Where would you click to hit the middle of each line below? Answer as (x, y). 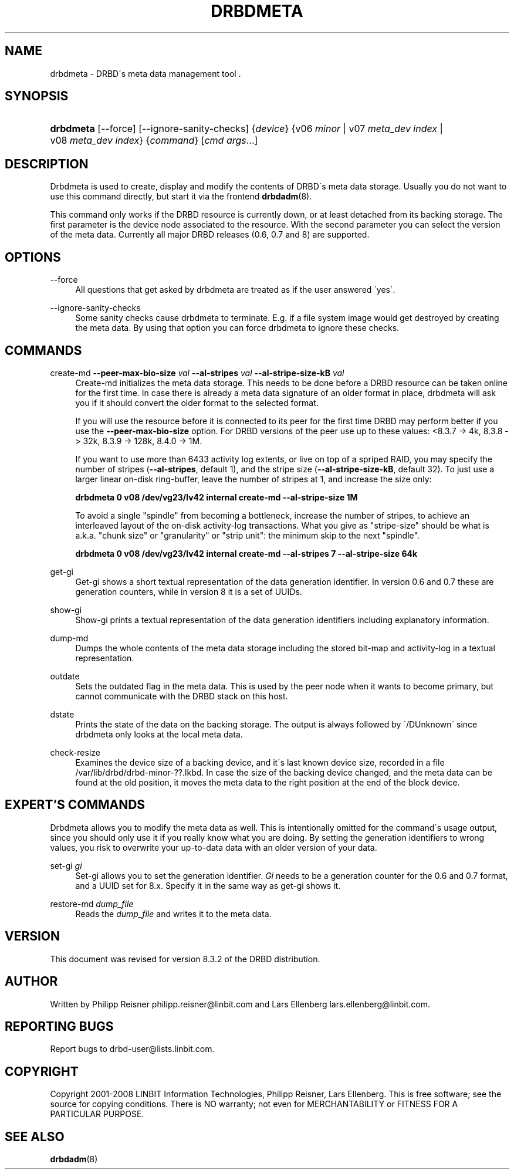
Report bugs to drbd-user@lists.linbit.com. (132, 1049)
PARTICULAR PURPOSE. (97, 1114)
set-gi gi (66, 865)
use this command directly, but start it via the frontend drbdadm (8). (181, 197)
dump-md (69, 638)
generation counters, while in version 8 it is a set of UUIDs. (189, 591)
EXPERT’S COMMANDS (75, 805)
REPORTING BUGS (59, 1026)
